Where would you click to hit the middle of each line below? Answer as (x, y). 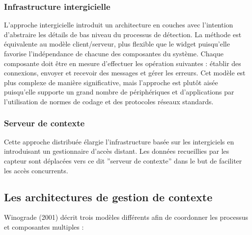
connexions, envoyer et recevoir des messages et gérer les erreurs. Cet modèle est (125, 73)
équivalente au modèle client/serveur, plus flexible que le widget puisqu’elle (117, 44)
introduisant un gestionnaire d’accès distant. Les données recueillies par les (117, 151)
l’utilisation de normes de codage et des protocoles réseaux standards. (109, 101)
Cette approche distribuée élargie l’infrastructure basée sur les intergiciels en (119, 141)
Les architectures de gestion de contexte (108, 197)
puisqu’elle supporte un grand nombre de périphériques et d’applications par (119, 92)
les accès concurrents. (36, 170)
